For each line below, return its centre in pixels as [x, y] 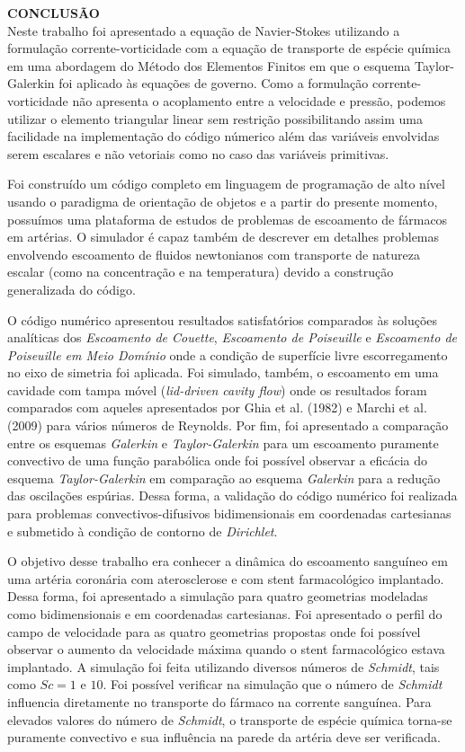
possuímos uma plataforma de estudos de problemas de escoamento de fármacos [228, 219]
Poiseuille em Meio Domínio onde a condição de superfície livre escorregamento [228, 354]
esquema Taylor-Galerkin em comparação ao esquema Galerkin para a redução [224, 478]
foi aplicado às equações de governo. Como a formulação [214, 83]
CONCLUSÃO [54, 13]
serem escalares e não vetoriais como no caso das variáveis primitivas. [198, 153]
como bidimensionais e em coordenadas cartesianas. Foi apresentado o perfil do [225, 614]
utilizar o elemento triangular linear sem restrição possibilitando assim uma [215, 118]
